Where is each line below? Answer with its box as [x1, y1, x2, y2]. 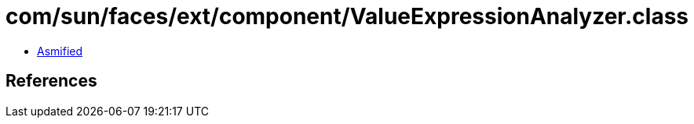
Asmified [37, 44, 83, 58]
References [5, 71, 97, 91]
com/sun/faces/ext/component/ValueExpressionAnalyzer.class [5, 3, 689, 30]
